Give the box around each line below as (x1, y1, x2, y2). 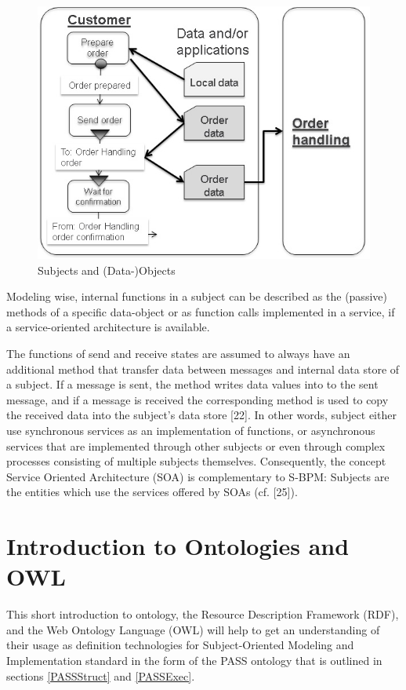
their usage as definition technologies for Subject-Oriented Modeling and (6, 637, 354, 653)
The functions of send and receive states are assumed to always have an (6, 345, 350, 361)
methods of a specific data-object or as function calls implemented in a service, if (6, 303, 395, 319)
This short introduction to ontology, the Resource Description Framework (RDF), (6, 606, 399, 622)
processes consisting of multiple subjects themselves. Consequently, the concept (6, 453, 386, 469)
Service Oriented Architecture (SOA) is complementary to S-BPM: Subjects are (6, 468, 390, 484)
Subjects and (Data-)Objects (38, 261, 176, 278)
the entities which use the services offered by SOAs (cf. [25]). (6, 484, 298, 500)
